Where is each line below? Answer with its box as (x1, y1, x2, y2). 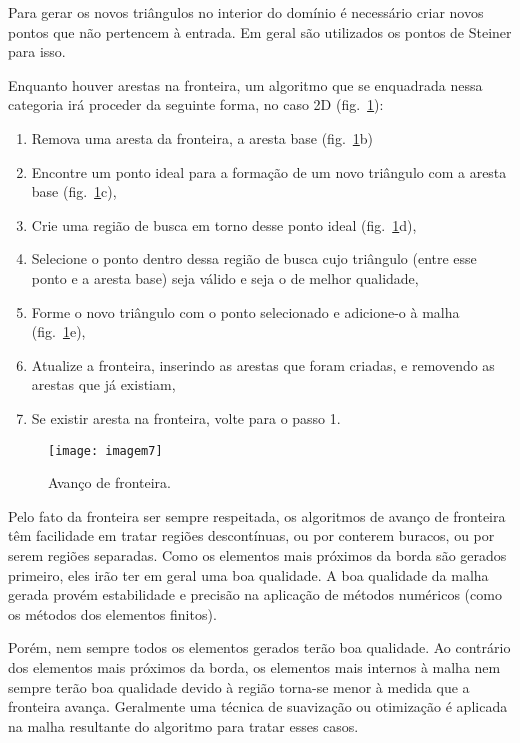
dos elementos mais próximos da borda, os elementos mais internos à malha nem (8, 656, 501, 677)
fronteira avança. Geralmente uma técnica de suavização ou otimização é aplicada (8, 696, 508, 717)
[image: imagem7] (48, 443, 163, 458)
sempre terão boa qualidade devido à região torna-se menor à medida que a (8, 676, 470, 697)
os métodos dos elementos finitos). (8, 603, 217, 624)
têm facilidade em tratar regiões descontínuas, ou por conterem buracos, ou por (8, 525, 495, 546)
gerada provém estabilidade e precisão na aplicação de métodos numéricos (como (8, 584, 502, 605)
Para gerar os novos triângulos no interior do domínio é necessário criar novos (8, 2, 484, 22)
